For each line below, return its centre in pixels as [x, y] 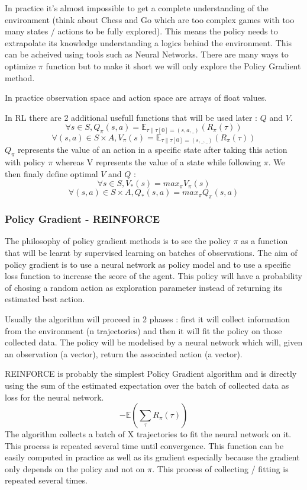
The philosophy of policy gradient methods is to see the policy [118, 241]
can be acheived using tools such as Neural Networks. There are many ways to [147, 54]
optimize [20, 65]
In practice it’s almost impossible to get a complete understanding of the [137, 8]
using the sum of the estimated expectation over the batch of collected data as [147, 385]
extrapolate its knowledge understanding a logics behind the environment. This [148, 42]
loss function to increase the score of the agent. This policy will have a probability [153, 276]
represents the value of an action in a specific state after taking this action [153, 150]
